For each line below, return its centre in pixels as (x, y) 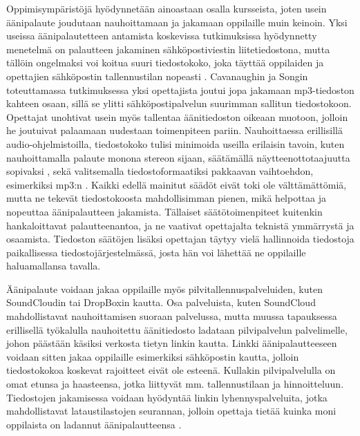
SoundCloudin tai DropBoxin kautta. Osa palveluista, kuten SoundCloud (161, 302)
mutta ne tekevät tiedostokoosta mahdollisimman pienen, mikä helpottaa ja (167, 198)
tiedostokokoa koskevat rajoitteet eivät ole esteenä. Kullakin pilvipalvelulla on (171, 370)
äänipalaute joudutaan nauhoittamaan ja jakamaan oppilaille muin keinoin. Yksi (177, 22)
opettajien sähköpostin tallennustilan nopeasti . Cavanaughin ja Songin (157, 76)
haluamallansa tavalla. (54, 266)
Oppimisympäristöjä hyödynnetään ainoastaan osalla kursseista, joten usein (167, 8)
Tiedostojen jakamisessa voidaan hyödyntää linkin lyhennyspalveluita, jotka (167, 397)
